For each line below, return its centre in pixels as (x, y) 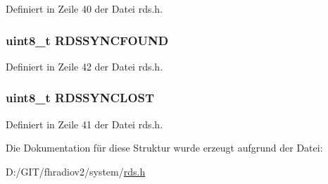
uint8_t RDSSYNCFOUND (87, 40)
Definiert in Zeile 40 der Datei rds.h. (84, 8)
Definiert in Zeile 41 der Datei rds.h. (84, 124)
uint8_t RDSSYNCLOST (80, 98)
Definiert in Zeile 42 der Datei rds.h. (84, 66)
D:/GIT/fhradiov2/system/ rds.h (76, 171)
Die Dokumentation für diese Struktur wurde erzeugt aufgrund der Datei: (164, 148)
